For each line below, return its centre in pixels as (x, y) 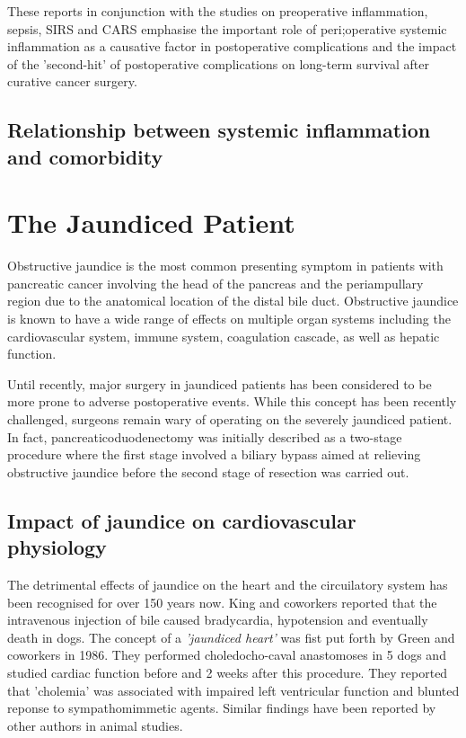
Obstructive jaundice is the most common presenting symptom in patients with (225, 266)
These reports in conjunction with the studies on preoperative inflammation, (218, 11)
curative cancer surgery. (72, 81)
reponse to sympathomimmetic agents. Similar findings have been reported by (222, 708)
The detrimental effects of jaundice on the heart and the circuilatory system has (228, 584)
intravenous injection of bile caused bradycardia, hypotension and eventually (218, 620)
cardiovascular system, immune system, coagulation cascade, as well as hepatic (224, 336)
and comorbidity (85, 156)
